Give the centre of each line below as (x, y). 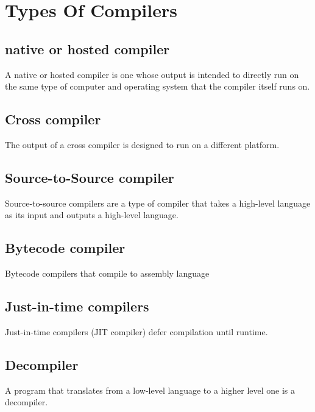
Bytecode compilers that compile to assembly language (107, 273)
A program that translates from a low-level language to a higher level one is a (150, 390)
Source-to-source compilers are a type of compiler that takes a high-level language (158, 203)
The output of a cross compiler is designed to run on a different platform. (142, 144)
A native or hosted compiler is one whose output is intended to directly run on (152, 74)
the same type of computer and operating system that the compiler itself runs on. (157, 86)
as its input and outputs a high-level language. (92, 215)
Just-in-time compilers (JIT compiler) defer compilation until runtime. (136, 331)
